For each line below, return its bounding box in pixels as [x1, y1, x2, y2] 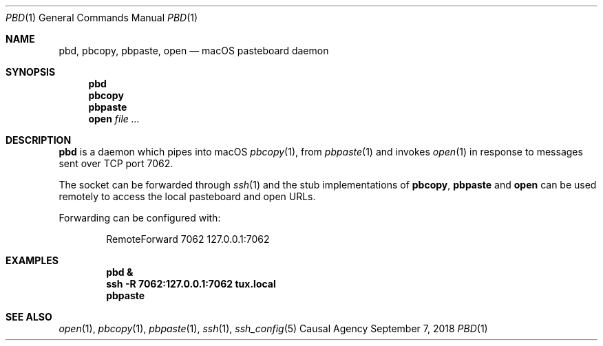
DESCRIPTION [6, 134, 72, 146]
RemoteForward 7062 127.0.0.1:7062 [106, 233, 270, 245]
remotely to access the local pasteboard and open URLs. [59, 191, 316, 202]
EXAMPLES [6, 255, 59, 266]
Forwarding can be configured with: [59, 212, 221, 224]
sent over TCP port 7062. [59, 158, 173, 169]
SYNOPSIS [6, 66, 56, 78]
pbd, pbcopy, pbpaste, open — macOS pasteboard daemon [59, 45, 329, 56]
